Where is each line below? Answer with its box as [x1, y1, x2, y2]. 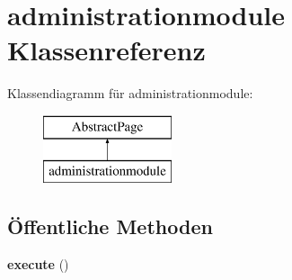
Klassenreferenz [7, 32, 206, 68]
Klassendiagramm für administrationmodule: [7, 84, 253, 103]
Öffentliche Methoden [7, 212, 213, 240]
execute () [7, 255, 69, 274]
